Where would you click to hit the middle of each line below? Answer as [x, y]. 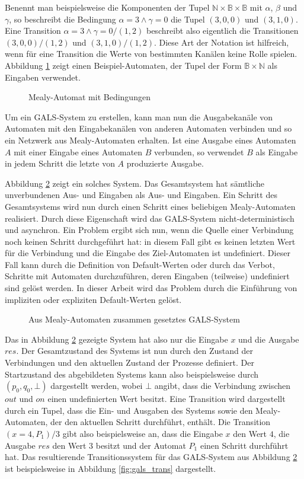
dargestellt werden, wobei [97, 386]
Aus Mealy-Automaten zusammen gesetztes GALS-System [134, 319]
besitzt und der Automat [141, 445]
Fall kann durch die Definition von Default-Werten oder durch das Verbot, [140, 264]
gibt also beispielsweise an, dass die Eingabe [143, 433]
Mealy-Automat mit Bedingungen [89, 97]
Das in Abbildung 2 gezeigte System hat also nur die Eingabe [116, 339]
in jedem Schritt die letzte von [60, 163]
